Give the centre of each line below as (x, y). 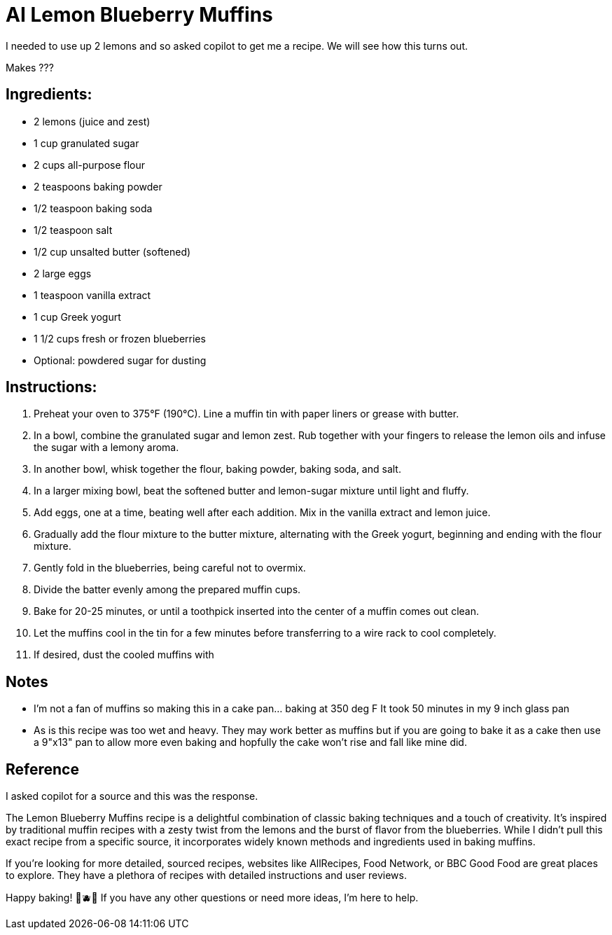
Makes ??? (30, 67)
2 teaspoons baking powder (98, 186)
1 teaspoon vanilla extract (92, 295)
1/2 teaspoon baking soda (93, 208)
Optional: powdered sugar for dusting (120, 360)
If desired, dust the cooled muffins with (124, 655)
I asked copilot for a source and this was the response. (132, 796)
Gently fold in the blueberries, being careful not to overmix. (170, 568)
